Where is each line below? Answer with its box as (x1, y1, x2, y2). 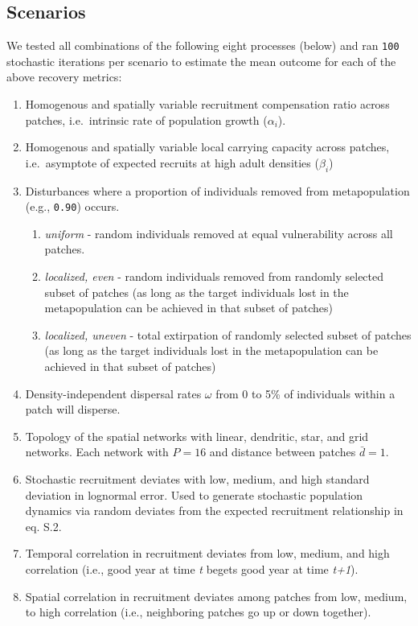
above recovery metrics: (6, 68, 122, 85)
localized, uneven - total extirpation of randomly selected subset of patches (44, 326, 412, 343)
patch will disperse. (25, 401, 121, 418)
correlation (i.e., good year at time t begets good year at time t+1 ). (25, 560, 359, 577)
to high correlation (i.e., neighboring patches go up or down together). (25, 603, 371, 620)
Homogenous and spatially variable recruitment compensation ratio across (25, 96, 390, 113)
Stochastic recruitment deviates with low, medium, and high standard (25, 471, 370, 487)
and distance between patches (209, 443, 356, 460)
